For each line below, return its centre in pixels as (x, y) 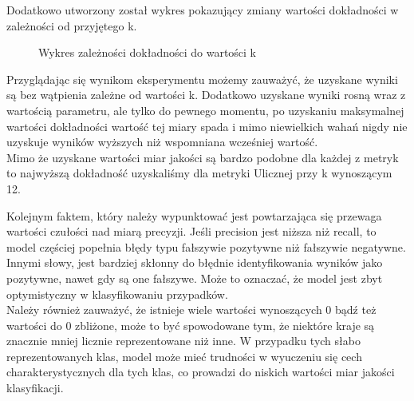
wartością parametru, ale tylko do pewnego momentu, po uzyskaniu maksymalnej (205, 110)
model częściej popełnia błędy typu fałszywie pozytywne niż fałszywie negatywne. (206, 246)
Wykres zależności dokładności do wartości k (148, 52)
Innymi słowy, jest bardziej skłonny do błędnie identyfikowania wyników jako (195, 262)
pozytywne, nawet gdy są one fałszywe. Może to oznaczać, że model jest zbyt (195, 278)
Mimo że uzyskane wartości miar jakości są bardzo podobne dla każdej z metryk (203, 157)
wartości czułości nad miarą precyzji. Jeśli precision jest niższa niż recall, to (191, 231)
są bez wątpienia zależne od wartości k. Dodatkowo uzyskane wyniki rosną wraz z (206, 95)
